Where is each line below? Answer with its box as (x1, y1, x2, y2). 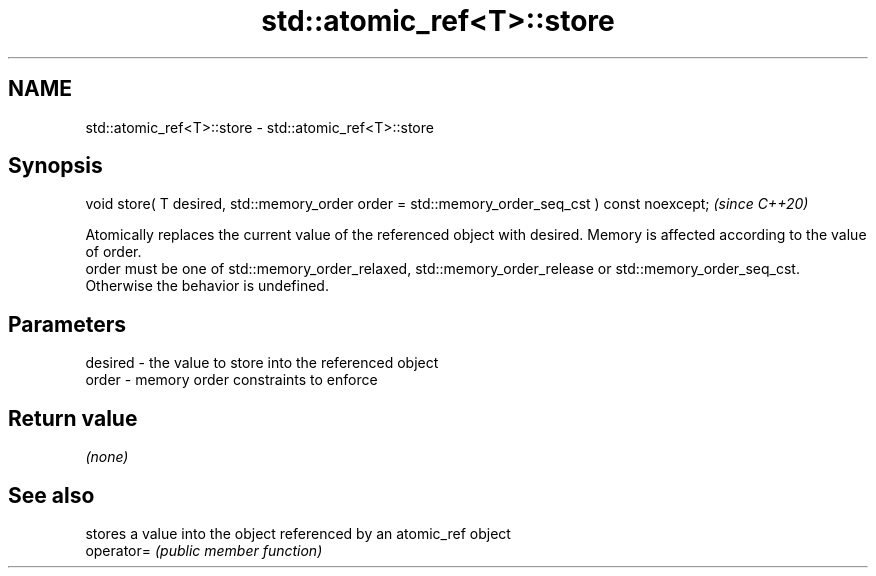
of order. (85, 243, 142, 261)
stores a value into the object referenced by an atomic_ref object (85, 524, 511, 542)
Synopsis (8, 153, 103, 179)
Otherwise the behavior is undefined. (85, 277, 329, 295)
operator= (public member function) (85, 541, 323, 559)
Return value (8, 405, 138, 431)
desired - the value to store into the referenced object (85, 354, 439, 372)
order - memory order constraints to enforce (85, 371, 378, 389)
